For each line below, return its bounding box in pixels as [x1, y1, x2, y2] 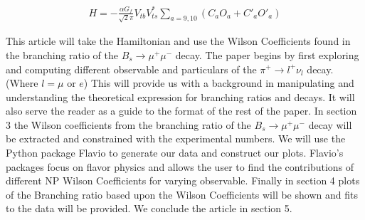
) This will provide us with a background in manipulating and [83, 75, 354, 90]
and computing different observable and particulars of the [6, 61, 257, 76]
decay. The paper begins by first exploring [175, 47, 359, 62]
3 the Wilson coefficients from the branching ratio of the [6, 117, 251, 132]
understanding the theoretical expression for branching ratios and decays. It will [6, 89, 355, 104]
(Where [6, 75, 38, 90]
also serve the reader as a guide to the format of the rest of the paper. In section [6, 103, 357, 118]
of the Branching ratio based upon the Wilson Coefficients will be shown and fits [6, 187, 358, 201]
